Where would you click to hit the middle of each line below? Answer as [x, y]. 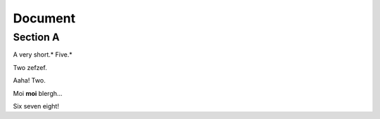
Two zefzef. [30, 67]
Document [44, 18]
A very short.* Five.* [43, 55]
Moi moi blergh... [38, 93]
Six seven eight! [36, 106]
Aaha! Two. [29, 80]
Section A [36, 37]
